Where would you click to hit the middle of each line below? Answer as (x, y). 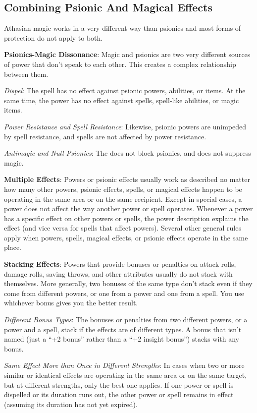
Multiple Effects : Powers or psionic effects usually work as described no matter (127, 179)
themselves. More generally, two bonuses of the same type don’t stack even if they (128, 283)
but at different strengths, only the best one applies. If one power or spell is (119, 384)
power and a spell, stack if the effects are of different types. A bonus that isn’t (123, 329)
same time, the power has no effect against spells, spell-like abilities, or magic (122, 100)
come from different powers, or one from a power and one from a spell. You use (124, 293)
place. (13, 247)
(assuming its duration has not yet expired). (71, 404)
